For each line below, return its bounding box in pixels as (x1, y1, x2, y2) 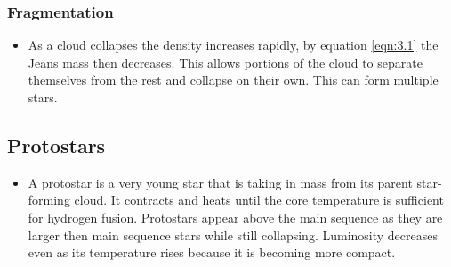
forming (28, 190, 70, 209)
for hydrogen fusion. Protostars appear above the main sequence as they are (28, 207, 443, 226)
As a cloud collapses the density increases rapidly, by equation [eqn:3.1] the (28, 36, 439, 54)
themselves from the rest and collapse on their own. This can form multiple (28, 70, 439, 89)
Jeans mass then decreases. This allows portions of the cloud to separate (28, 53, 423, 71)
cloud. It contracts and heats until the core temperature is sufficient (74, 190, 444, 209)
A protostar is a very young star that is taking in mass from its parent (28, 173, 413, 191)
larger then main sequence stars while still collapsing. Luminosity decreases (28, 225, 439, 244)
